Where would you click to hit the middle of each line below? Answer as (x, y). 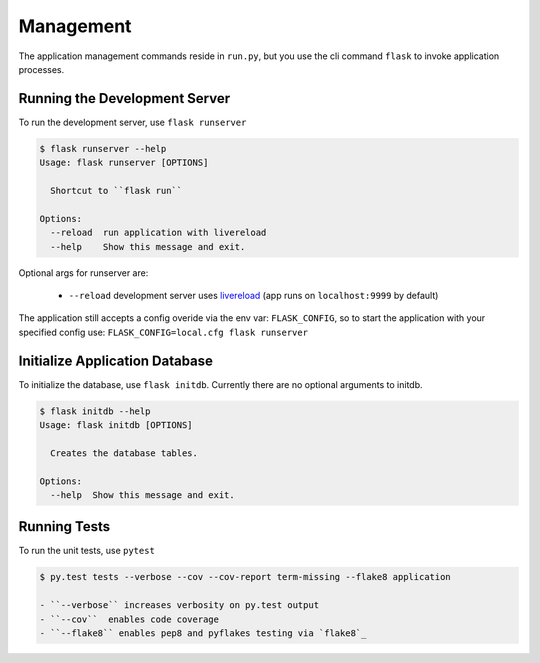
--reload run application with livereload (158, 233)
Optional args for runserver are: (83, 272)
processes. (41, 69)
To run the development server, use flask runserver (132, 122)
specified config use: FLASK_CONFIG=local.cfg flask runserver (163, 332)
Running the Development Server (124, 98)
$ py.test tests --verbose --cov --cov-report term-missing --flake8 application (245, 577)
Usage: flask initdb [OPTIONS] (116, 425)
